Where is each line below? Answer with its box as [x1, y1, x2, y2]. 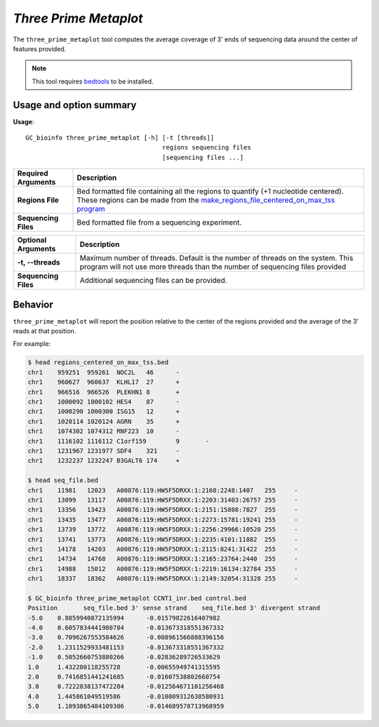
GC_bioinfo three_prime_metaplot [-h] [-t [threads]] [25, 134, 214, 142]
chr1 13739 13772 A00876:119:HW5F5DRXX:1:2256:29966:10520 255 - [27, 526, 298, 533]
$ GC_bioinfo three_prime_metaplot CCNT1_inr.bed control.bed [27, 594, 246, 602]
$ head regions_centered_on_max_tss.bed [27, 359, 168, 366]
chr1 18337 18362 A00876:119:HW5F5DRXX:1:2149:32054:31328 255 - [27, 575, 298, 582]
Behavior [13, 298, 54, 310]
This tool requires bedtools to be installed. [32, 77, 154, 86]
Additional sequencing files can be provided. [79, 276, 227, 286]
